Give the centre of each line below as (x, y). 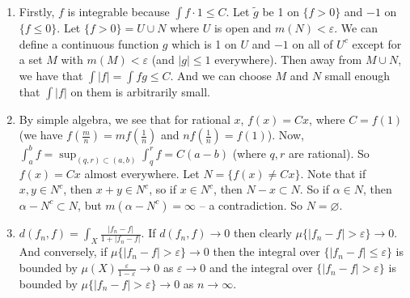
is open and (243, 28)
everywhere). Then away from (288, 60)
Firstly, (37, 11)
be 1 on (281, 11)
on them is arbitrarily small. (140, 91)
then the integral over (266, 251)
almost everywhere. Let (142, 173)
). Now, (285, 135)
